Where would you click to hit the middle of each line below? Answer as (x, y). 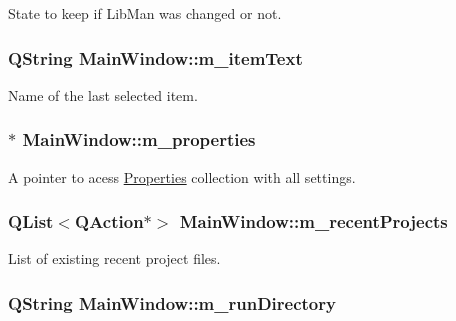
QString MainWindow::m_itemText (155, 57)
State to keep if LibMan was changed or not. (145, 13)
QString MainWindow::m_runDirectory (172, 302)
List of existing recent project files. (114, 258)
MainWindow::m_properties (139, 139)
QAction (109, 221)
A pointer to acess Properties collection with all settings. (182, 176)
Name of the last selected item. (103, 94)
